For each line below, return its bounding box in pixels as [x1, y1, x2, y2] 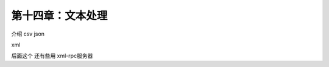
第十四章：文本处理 [11, 9, 108, 22]
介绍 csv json [11, 30, 45, 37]
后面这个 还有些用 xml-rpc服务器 [11, 52, 93, 60]
